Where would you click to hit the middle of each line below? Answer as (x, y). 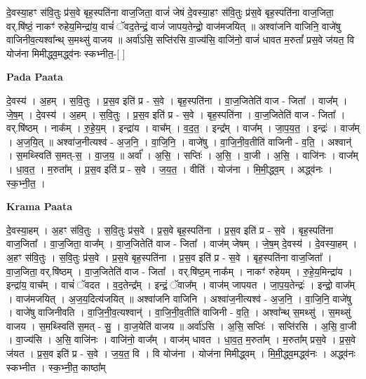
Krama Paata (39, 206)
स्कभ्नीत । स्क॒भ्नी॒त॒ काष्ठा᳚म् (56, 367)
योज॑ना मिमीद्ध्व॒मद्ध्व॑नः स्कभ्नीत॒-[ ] (66, 53)
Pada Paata (35, 77)
